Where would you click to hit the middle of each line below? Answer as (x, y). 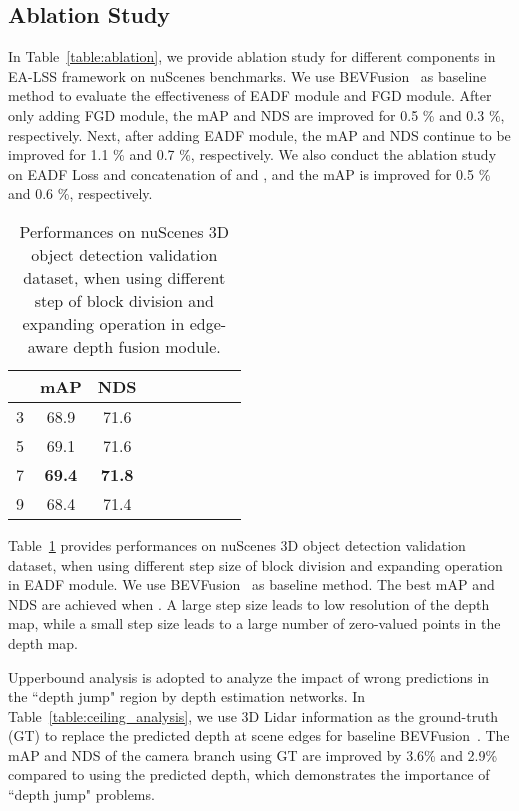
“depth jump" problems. (81, 794)
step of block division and (124, 300)
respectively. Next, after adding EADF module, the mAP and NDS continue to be (259, 134)
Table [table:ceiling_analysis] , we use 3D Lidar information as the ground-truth (253, 715)
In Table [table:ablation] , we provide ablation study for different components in (252, 56)
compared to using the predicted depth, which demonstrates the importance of (249, 774)
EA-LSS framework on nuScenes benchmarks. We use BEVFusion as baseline (247, 75)
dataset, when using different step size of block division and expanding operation (255, 564)
